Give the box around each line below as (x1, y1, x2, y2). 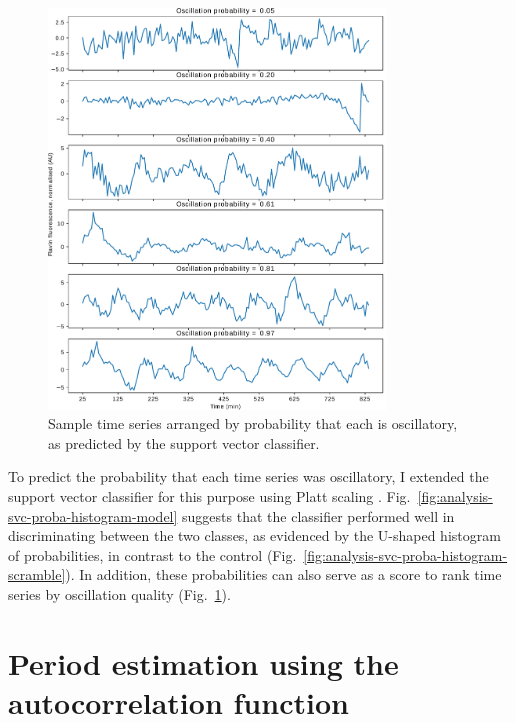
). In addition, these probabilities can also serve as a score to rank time (65, 564, 502, 585)
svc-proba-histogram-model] (8, 505, 178, 526)
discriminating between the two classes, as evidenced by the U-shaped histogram (8, 525, 501, 546)
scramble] (8, 564, 66, 585)
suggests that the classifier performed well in (182, 505, 455, 526)
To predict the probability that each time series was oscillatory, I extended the (8, 466, 489, 487)
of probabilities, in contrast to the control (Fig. (8, 544, 297, 565)
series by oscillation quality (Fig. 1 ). (8, 583, 231, 604)
